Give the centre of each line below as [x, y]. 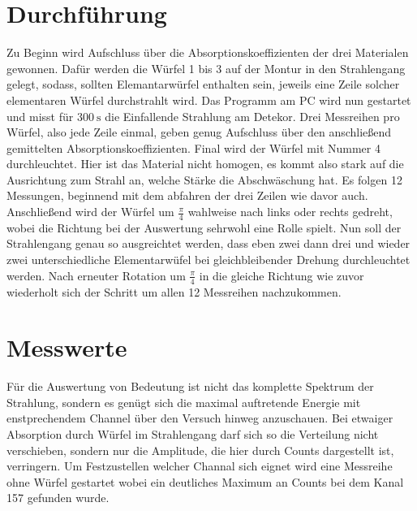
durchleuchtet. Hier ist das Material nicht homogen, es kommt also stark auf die [205, 164]
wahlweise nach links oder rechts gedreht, [290, 212]
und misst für [40, 116]
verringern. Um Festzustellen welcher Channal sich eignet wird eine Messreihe [200, 466]
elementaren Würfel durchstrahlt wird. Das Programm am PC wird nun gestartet [209, 100]
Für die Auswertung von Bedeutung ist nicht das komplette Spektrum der [190, 386]
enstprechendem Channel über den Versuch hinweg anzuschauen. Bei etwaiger [200, 418]
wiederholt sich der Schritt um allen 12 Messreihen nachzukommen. [174, 291]
